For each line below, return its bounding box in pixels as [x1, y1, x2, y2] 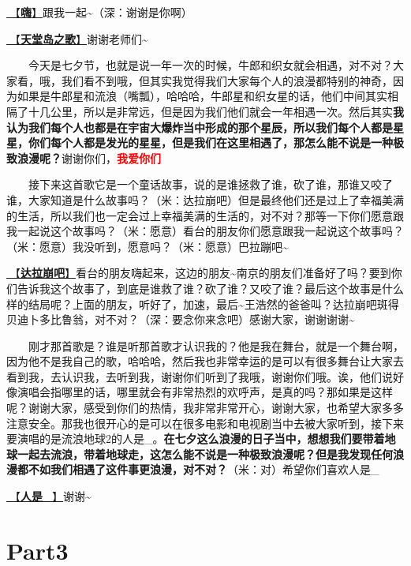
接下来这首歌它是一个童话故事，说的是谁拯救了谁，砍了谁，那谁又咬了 [28, 176, 393, 193]
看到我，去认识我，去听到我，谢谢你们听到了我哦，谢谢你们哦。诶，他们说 [6, 368, 393, 384]
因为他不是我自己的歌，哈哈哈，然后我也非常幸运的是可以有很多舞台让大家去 [6, 353, 404, 369]
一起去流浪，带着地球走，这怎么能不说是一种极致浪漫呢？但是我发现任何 [17, 445, 393, 462]
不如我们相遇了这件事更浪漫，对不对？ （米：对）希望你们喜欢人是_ [28, 461, 379, 478]
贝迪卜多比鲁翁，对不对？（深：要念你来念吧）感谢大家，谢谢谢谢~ [6, 311, 355, 328]
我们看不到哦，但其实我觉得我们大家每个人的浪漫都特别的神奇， [61, 72, 393, 88]
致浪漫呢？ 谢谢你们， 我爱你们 [6, 149, 161, 166]
